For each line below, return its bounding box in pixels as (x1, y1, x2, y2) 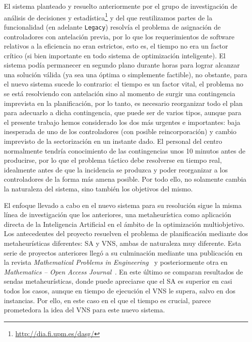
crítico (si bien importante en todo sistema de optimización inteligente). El (4, 50, 226, 60)
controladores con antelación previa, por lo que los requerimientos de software (4, 31, 235, 41)
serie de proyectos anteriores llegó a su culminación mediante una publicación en (4, 247, 243, 257)
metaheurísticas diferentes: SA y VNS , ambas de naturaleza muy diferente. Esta (4, 238, 241, 248)
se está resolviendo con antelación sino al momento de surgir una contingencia (4, 88, 236, 99)
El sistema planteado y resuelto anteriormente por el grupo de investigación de (4, 1, 237, 11)
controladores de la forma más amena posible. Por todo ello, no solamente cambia (4, 174, 247, 184)
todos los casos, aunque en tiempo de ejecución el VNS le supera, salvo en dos (4, 285, 236, 295)
